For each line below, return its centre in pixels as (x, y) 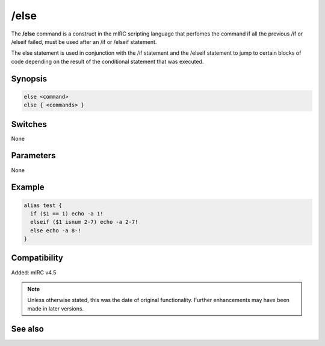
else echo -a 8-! (56, 230)
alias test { (43, 205)
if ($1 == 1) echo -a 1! (67, 213)
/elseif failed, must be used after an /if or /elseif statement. (84, 42)
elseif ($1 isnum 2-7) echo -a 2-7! (84, 222)
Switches (29, 124)
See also (28, 329)
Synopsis (29, 79)
